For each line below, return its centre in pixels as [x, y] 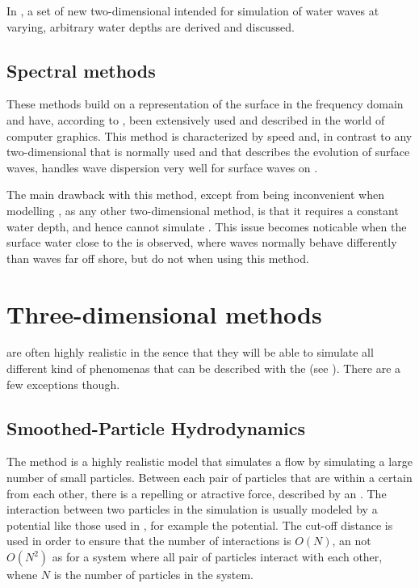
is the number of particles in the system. [154, 574]
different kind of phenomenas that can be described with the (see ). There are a [204, 368]
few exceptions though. [63, 384]
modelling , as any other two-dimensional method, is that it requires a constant [203, 210]
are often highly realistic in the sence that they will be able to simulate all [190, 352]
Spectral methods [81, 70]
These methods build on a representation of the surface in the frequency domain [205, 104]
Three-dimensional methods [164, 313]
